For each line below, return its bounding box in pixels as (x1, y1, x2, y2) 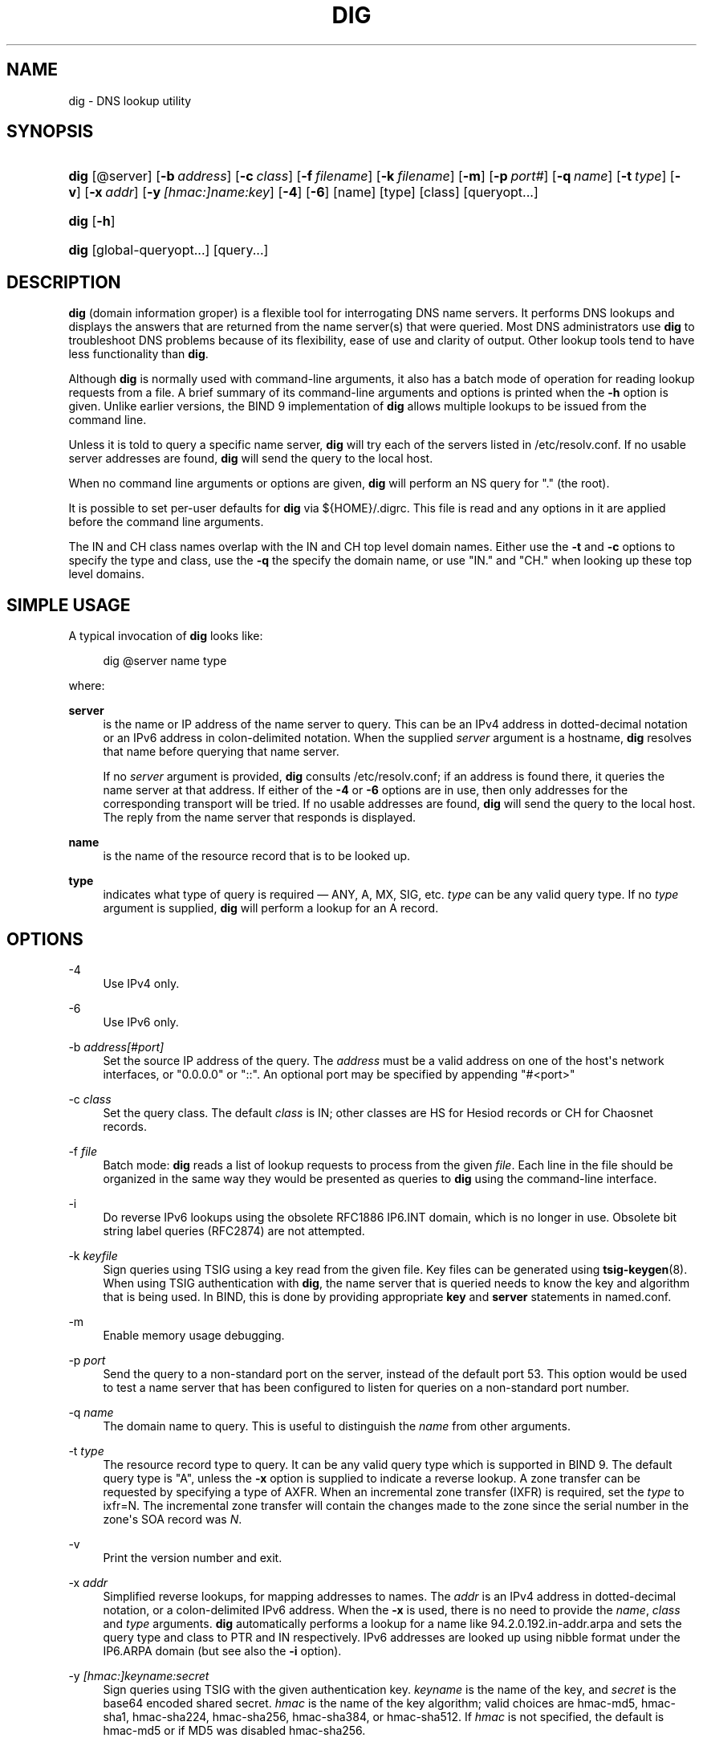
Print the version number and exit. (103, 1550, 282, 1565)
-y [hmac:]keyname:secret (68, 1668, 209, 1683)
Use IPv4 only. (103, 976, 180, 990)
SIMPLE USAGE (6, 594, 131, 615)
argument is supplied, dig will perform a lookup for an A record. (103, 901, 439, 916)
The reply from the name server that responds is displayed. (103, 810, 417, 825)
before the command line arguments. (68, 515, 264, 529)
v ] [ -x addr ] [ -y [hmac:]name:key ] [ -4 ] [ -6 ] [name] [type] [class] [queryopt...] (68, 184, 538, 201)
